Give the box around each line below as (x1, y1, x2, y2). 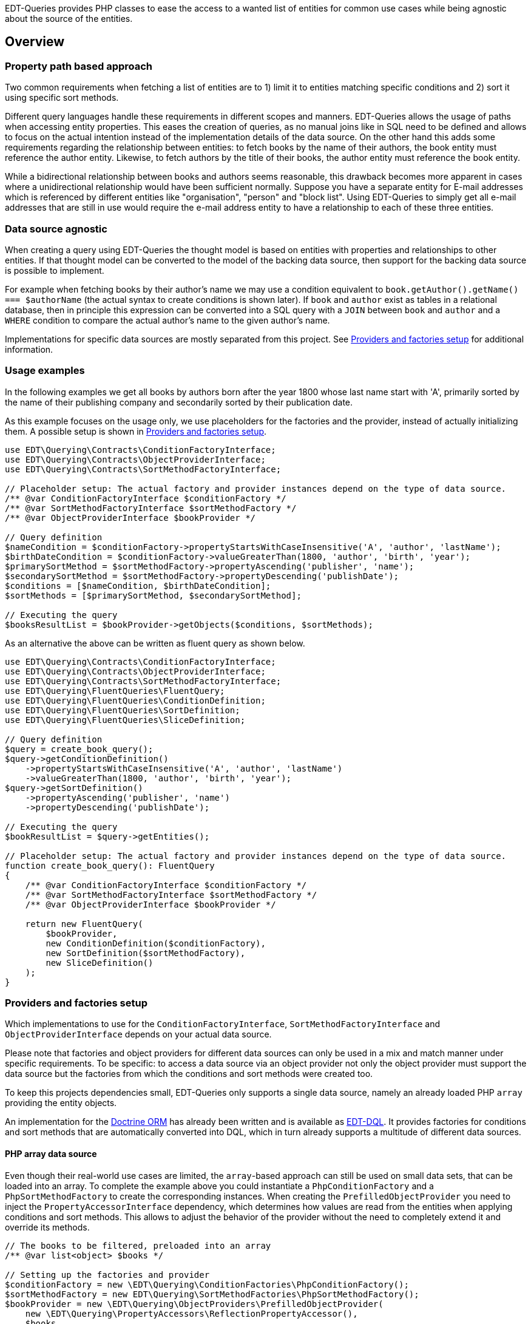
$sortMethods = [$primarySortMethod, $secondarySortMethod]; (5, 590, 302, 600)
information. (5, 344, 53, 355)
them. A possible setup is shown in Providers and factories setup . (5, 426, 267, 436)
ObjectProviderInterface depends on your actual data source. (5, 1029, 272, 1040)
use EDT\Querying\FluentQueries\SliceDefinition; (5, 715, 246, 725)
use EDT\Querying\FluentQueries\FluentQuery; (5, 685, 225, 696)
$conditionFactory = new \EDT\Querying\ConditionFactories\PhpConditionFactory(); (5, 1279, 409, 1289)
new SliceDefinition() (46, 957, 154, 968)
